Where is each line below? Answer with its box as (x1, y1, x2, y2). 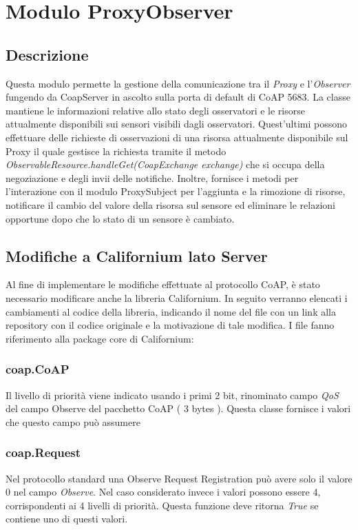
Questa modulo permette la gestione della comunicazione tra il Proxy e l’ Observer (6, 76, 350, 90)
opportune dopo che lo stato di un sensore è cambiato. (6, 211, 235, 225)
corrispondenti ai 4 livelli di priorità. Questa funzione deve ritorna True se (6, 498, 319, 512)
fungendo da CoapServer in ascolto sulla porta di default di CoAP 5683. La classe (6, 90, 350, 104)
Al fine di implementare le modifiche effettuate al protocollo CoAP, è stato (6, 277, 320, 292)
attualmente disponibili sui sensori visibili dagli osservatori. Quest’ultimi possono (6, 116, 347, 131)
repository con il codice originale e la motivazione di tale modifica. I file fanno (6, 318, 335, 332)
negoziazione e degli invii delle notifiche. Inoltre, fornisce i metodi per (6, 170, 299, 185)
